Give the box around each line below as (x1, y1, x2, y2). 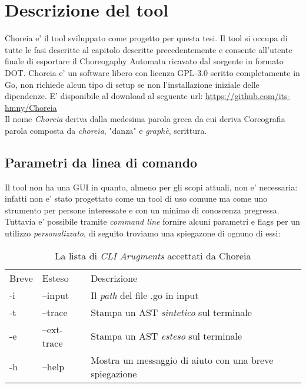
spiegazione (91, 366, 137, 380)
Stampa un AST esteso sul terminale (91, 329, 242, 343)
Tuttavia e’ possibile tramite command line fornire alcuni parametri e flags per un (5, 215, 300, 228)
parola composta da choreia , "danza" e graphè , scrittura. (5, 124, 207, 136)
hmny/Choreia (5, 101, 57, 113)
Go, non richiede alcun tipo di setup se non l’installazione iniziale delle (5, 78, 260, 90)
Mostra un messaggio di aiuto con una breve (91, 353, 274, 367)
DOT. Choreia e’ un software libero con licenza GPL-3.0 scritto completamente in (5, 66, 300, 78)
